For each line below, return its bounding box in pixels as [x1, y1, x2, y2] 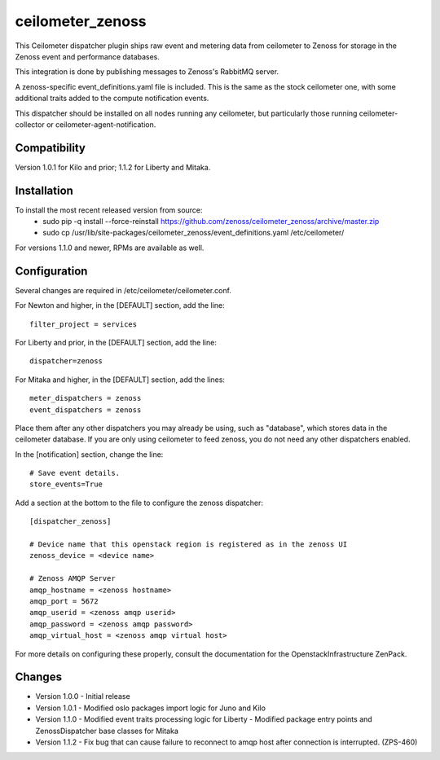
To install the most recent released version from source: [15, 204, 203, 215]
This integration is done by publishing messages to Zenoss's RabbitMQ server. [15, 67, 279, 77]
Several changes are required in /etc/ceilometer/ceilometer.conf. [15, 285, 232, 295]
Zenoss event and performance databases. [15, 51, 161, 61]
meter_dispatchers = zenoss [29, 393, 142, 403]
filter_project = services [29, 319, 138, 329]
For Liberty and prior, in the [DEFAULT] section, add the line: [15, 337, 218, 347]
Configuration [15, 264, 88, 278]
